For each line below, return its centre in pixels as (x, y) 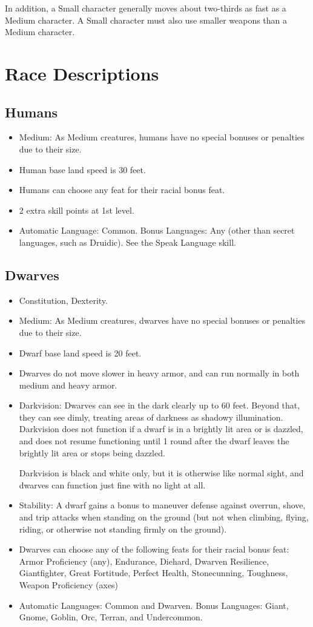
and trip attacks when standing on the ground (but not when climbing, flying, (164, 517)
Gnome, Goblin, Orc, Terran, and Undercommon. (111, 617)
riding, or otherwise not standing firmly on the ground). (123, 529)
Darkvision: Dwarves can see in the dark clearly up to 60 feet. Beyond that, (160, 405)
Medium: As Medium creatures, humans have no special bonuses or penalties (162, 137)
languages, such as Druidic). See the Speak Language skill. (127, 242)
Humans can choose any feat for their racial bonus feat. (122, 190)
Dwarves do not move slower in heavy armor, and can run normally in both (159, 373)
